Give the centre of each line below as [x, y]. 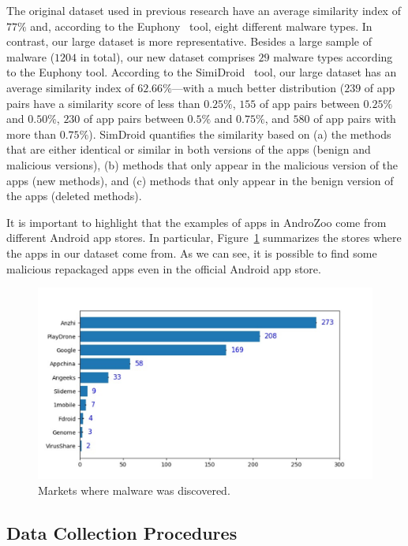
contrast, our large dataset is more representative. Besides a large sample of [189, 41]
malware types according [333, 56]
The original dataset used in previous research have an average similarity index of [204, 10]
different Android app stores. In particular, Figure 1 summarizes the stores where [204, 238]
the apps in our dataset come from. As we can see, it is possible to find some [192, 253]
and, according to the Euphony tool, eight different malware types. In [201, 26]
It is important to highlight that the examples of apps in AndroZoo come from [197, 222]
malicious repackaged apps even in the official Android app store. [164, 268]
